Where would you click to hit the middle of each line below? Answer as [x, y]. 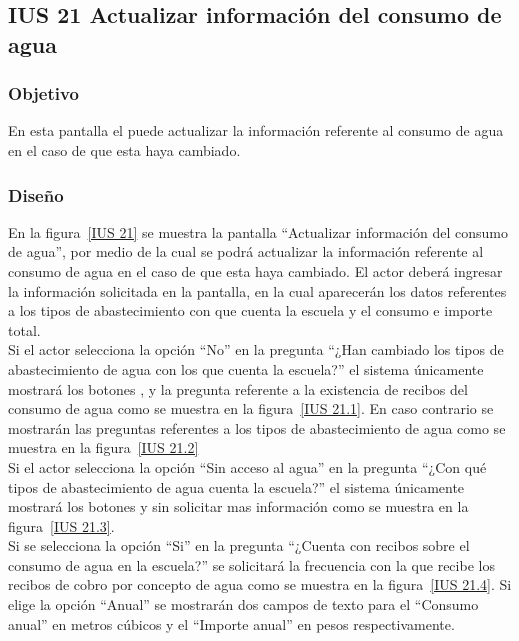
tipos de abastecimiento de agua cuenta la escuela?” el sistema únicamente [236, 486]
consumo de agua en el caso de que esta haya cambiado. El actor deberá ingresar [255, 270]
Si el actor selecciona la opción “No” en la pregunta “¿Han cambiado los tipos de [256, 349]
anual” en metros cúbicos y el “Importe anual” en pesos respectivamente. [231, 623]
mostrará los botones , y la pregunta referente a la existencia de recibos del [238, 388]
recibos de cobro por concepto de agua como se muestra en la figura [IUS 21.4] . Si [260, 584]
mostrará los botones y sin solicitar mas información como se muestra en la [238, 506]
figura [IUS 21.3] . [61, 525]
